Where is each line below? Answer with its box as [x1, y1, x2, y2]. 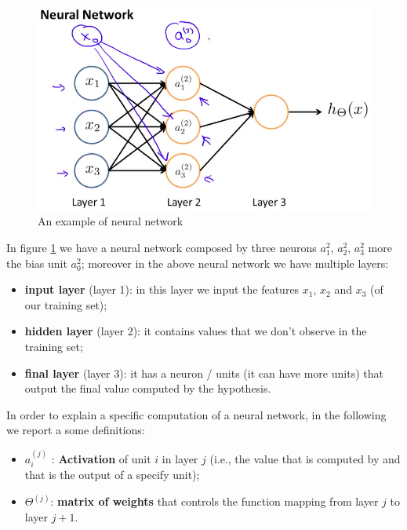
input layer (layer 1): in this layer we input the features [24, 281, 300, 298]
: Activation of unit [51, 450, 151, 466]
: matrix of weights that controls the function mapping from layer [50, 493, 379, 510]
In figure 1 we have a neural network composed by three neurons [6, 239, 317, 256]
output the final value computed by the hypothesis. [24, 380, 271, 397]
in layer [162, 450, 198, 466]
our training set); [24, 296, 107, 313]
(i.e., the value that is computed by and [209, 450, 401, 466]
